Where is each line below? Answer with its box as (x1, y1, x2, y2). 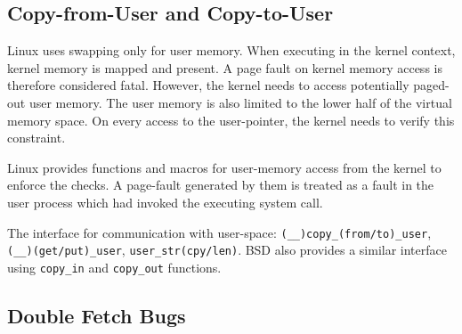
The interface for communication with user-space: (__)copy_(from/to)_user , (7, 223, 432, 241)
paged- (413, 76, 450, 94)
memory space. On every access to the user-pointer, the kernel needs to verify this (7, 110, 455, 129)
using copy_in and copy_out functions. (7, 257, 222, 276)
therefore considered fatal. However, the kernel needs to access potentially (7, 76, 409, 94)
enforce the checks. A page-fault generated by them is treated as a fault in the (7, 175, 434, 194)
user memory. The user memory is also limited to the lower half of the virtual (28, 93, 452, 111)
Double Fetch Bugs (7, 301, 186, 329)
